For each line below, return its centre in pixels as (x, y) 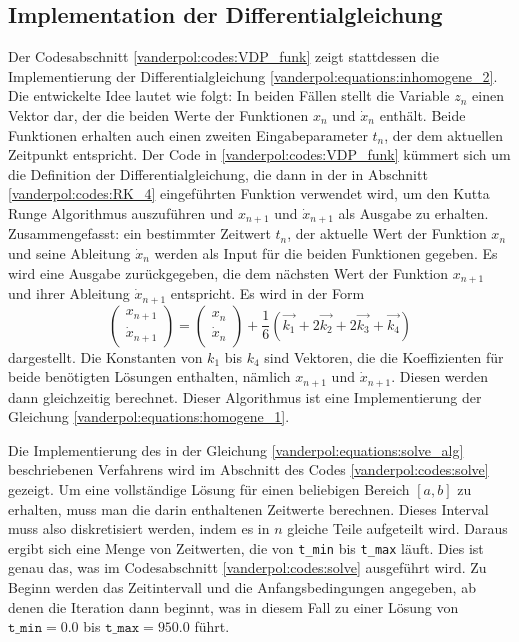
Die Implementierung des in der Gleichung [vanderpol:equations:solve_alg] (236, 449)
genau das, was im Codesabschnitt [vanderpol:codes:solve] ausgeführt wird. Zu (247, 567)
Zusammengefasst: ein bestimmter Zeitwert (139, 233)
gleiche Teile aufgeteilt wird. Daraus (397, 528)
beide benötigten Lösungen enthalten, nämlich (149, 376)
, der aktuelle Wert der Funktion (387, 233)
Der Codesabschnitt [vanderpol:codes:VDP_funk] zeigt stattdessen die (223, 56)
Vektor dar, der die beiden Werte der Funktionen (158, 114)
